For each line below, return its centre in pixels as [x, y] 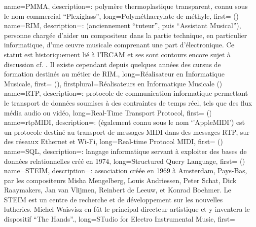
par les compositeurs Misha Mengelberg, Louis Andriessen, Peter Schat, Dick [120, 180]
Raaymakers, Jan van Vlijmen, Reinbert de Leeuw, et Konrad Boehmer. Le [118, 190]
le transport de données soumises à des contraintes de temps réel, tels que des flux [128, 102]
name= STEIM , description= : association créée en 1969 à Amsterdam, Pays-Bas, [126, 170]
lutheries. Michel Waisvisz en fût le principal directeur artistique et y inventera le [127, 209]
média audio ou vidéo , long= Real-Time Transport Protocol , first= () [108, 112]
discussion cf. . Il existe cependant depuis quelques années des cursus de [112, 64]
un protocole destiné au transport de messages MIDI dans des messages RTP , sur [127, 132]
